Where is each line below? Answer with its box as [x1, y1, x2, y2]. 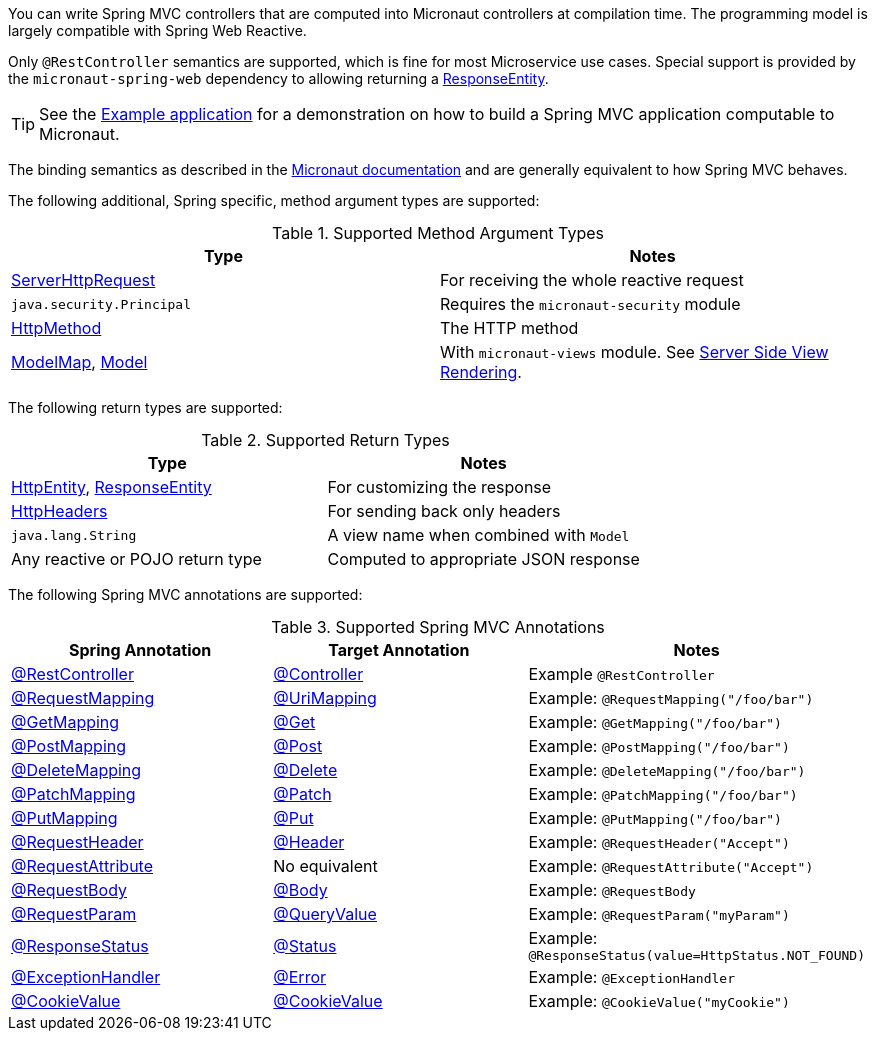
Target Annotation [328, 640, 470, 660]
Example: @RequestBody [528, 880, 696, 900]
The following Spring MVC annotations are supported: [8, 586, 363, 603]
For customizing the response [327, 477, 552, 497]
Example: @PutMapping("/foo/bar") [528, 808, 782, 828]
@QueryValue [273, 904, 377, 924]
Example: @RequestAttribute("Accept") [528, 856, 814, 876]
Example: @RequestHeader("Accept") [528, 832, 790, 852]
